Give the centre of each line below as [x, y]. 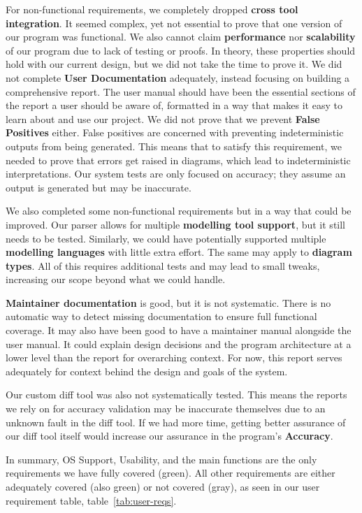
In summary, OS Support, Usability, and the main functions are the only [161, 459]
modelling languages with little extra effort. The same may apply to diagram [179, 252]
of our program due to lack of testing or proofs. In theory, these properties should [181, 50]
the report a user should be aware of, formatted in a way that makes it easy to [174, 105]
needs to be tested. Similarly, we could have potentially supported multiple [166, 238]
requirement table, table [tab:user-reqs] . [91, 500]
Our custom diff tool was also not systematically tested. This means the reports [176, 395]
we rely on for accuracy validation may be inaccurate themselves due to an [166, 409]
